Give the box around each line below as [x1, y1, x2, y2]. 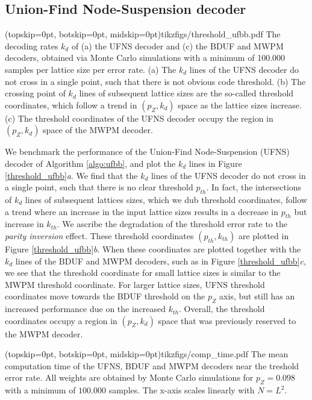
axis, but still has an [219, 290, 295, 302]
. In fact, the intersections [206, 181, 302, 193]
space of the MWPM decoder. [43, 123, 153, 136]
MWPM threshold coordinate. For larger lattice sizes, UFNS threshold [5, 278, 265, 290]
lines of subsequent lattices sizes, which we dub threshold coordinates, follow [25, 193, 307, 205]
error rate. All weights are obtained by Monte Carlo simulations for [5, 371, 254, 384]
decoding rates [5, 39, 58, 52]
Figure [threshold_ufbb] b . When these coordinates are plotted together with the [5, 242, 301, 255]
